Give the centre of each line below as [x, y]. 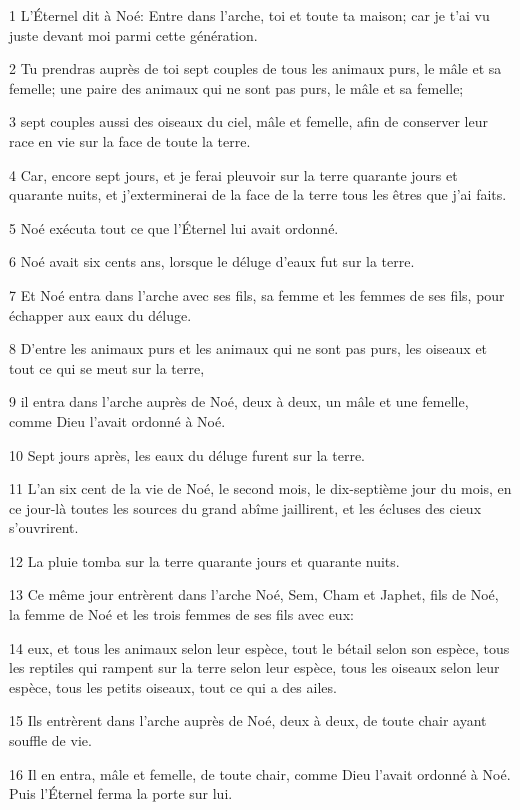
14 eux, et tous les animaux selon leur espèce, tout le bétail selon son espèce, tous [259, 647]
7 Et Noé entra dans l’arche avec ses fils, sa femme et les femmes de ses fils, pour [257, 294]
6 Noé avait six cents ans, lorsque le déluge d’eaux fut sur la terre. [212, 261]
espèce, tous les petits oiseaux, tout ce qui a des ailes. [173, 686]
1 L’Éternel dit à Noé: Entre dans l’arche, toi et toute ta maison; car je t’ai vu [249, 15]
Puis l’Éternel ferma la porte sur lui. [121, 793]
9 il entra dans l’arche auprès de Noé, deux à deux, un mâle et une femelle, [239, 401]
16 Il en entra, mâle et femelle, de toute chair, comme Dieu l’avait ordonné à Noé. [260, 773]
